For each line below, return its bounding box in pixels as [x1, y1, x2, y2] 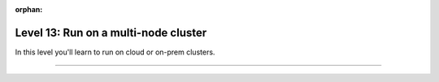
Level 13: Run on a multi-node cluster [15, 25, 207, 40]
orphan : [15, 5, 43, 14]
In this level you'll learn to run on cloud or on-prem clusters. [15, 47, 215, 57]
